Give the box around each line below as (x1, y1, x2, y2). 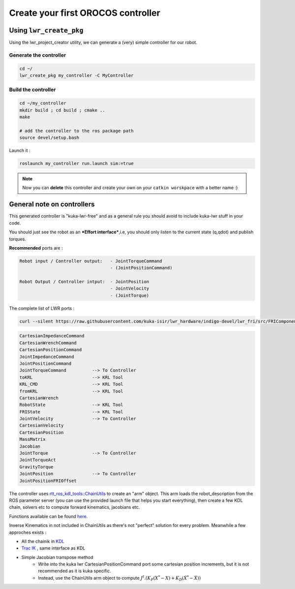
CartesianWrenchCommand (19, 340, 77, 346)
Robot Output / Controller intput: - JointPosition (19, 279, 149, 285)
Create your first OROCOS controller (9, 7, 161, 18)
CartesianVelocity (19, 423, 64, 428)
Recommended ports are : (9, 245, 63, 251)
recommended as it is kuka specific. (38, 568, 112, 574)
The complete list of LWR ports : (9, 305, 75, 311)
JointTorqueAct (19, 457, 56, 463)
